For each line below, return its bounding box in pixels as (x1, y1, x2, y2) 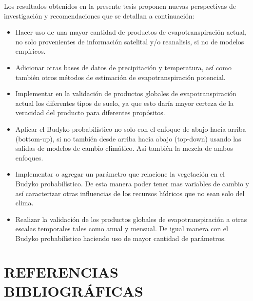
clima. (15, 198, 34, 208)
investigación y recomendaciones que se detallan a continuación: (4, 10, 195, 20)
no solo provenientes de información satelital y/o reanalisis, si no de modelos (15, 36, 244, 46)
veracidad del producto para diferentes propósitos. (15, 107, 165, 118)
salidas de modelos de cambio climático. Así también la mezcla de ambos (15, 143, 233, 153)
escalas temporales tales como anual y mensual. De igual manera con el (15, 223, 228, 234)
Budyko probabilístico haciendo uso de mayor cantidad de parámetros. (15, 233, 226, 243)
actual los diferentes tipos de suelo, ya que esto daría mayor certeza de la (15, 98, 234, 108)
